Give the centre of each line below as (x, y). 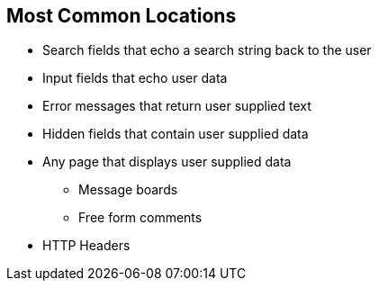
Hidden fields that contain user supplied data (176, 134)
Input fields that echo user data (135, 78)
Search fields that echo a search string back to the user (207, 50)
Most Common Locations (122, 16)
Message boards (128, 190)
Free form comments (140, 218)
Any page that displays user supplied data (167, 162)
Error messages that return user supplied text (177, 106)
